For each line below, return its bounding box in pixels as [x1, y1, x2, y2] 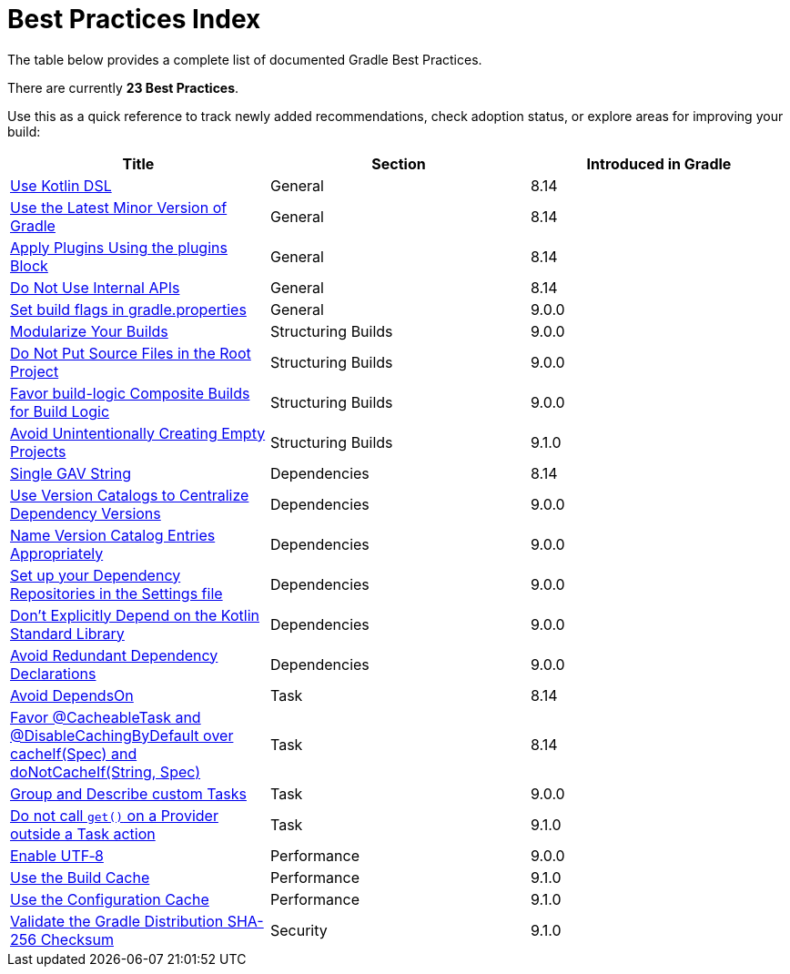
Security [269, 920, 328, 939]
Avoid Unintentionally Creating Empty [10, 423, 266, 442]
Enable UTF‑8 [10, 846, 104, 865]
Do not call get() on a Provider [10, 806, 218, 825]
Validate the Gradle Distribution [10, 911, 224, 930]
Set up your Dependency [10, 565, 181, 584]
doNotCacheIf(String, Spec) [10, 762, 201, 781]
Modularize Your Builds [10, 321, 168, 340]
